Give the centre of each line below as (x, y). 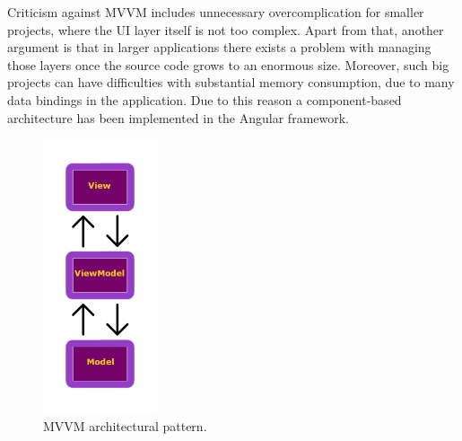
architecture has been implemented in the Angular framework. (178, 117)
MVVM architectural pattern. (125, 426)
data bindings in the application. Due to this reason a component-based (205, 99)
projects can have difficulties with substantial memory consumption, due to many (231, 82)
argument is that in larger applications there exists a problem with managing (219, 47)
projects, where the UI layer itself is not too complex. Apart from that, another (226, 29)
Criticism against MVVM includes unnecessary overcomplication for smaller (216, 12)
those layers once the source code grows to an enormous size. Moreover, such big (228, 64)
